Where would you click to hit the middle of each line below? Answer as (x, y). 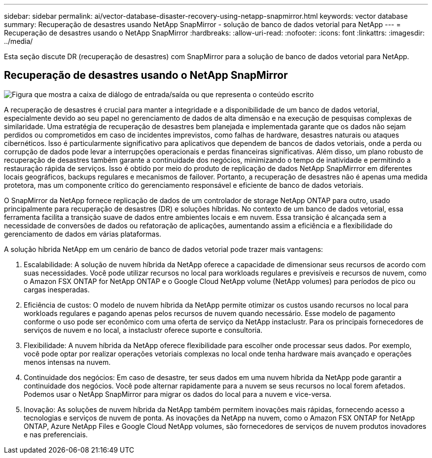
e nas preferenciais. (56, 434)
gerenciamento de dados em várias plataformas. (83, 234)
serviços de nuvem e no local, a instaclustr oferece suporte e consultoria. (143, 330)
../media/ (18, 41)
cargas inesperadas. (57, 289)
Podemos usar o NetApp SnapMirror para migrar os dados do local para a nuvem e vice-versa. (178, 394)
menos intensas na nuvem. (67, 362)
